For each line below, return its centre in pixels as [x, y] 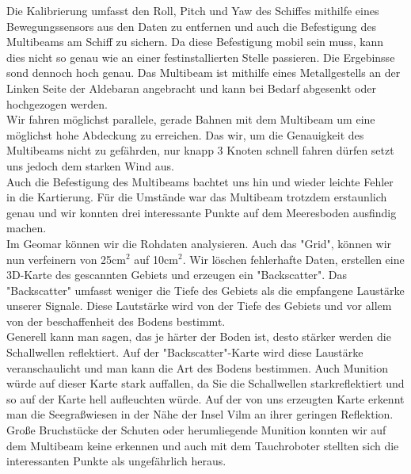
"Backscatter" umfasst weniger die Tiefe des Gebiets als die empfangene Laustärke [205, 290]
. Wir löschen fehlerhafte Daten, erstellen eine [293, 259]
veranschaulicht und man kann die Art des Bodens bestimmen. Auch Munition [198, 367]
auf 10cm [156, 259]
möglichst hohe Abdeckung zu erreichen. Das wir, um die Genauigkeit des [185, 134]
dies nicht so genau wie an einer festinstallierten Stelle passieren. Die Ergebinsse [201, 57]
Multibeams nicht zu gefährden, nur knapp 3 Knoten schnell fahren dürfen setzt [200, 150]
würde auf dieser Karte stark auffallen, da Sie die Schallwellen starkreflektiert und [205, 383]
